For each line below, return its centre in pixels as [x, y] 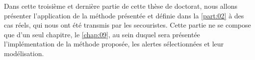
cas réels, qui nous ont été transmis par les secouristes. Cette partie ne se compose [127, 25]
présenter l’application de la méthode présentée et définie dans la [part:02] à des [124, 15]
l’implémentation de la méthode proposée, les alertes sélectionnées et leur [114, 44]
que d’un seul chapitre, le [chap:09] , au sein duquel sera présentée [102, 34]
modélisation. [24, 53]
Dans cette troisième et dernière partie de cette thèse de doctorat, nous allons [121, 6]
